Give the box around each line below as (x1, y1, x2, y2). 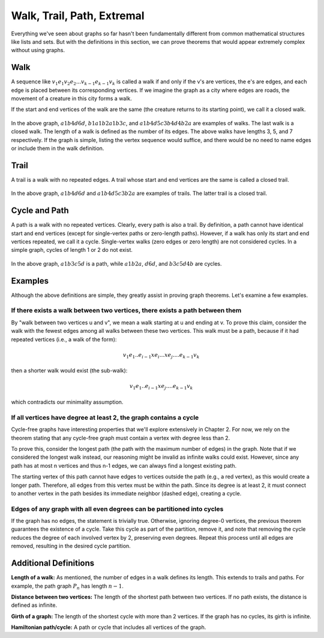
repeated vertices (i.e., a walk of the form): (11, 336, 117, 343)
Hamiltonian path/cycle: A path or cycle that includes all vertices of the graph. (11, 624, 206, 631)
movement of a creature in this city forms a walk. (11, 95, 132, 102)
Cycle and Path (11, 206, 69, 216)
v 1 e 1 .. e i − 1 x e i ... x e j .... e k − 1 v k (123, 351, 200, 360)
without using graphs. (11, 47, 65, 54)
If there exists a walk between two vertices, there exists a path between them (11, 306, 242, 315)
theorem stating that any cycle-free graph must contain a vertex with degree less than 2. (11, 434, 230, 441)
